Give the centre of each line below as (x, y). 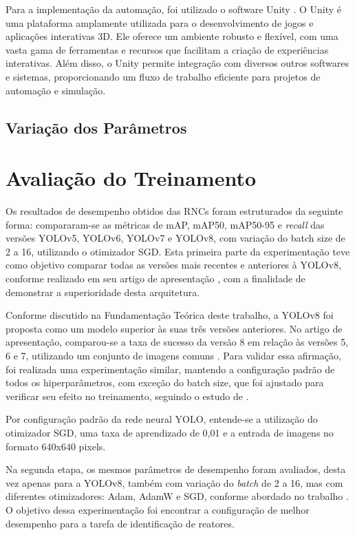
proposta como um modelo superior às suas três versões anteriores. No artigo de (174, 328)
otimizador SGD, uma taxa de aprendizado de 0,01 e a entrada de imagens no (170, 432)
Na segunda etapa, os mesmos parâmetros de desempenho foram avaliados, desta (176, 469)
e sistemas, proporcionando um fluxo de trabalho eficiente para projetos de (163, 76)
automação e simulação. (56, 90)
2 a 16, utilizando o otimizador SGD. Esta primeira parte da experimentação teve (178, 251)
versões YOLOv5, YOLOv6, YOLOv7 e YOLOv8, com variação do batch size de (175, 238)
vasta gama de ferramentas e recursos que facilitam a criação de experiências (167, 49)
